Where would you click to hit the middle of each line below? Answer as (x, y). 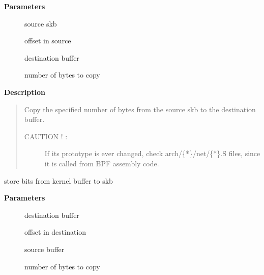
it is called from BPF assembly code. (102, 163)
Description (25, 92)
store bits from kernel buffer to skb (58, 180)
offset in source (48, 41)
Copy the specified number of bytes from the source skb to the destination (140, 109)
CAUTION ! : (46, 136)
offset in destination (55, 232)
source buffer (45, 249)
